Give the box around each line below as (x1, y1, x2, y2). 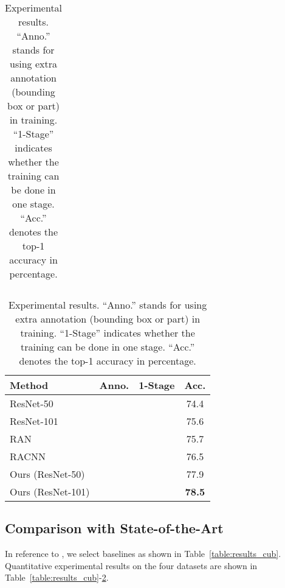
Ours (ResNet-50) (10, 467, 85, 481)
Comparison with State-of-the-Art (5, 519, 224, 537)
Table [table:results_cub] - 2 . (5, 571, 109, 584)
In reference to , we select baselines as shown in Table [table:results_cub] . (5, 547, 281, 560)
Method (10, 378, 49, 392)
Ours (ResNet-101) (10, 485, 90, 499)
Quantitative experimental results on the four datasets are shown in (5, 559, 258, 572)
